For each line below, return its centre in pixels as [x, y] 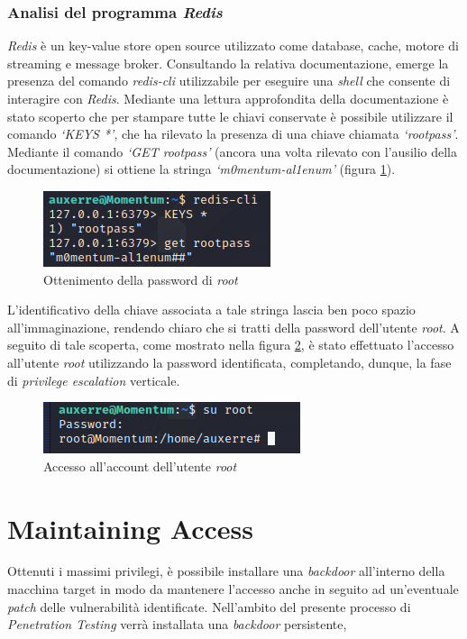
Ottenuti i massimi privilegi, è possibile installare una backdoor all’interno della [226, 571]
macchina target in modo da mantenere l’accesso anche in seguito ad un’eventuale [233, 589]
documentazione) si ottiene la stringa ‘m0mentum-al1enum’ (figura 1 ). [201, 169]
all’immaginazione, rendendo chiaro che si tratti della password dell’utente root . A [233, 327]
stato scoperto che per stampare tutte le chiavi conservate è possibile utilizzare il [230, 116]
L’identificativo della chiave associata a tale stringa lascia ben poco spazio [211, 310]
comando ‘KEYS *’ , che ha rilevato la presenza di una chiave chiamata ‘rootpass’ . [233, 134]
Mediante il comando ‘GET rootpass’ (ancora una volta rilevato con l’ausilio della [233, 151]
